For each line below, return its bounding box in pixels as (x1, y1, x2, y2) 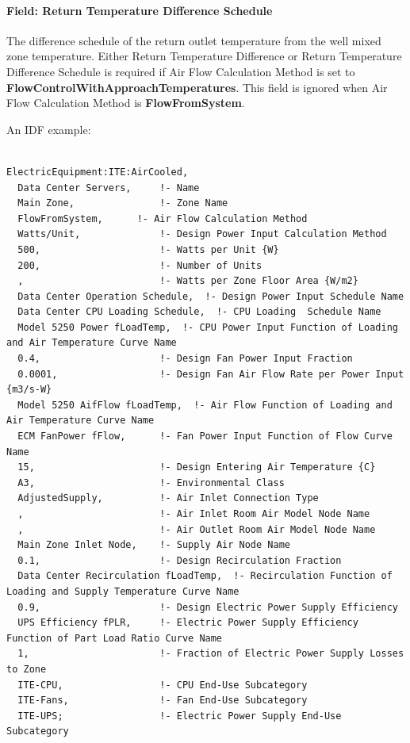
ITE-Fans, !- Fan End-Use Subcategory (17, 695, 308, 707)
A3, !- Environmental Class (17, 477, 285, 488)
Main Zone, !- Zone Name (17, 197, 228, 209)
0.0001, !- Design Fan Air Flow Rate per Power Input (17, 368, 404, 380)
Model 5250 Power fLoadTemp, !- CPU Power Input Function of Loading (17, 321, 398, 333)
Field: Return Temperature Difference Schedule (6, 2, 273, 18)
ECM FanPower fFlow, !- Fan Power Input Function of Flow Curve (17, 431, 393, 442)
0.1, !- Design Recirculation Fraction (17, 554, 342, 566)
